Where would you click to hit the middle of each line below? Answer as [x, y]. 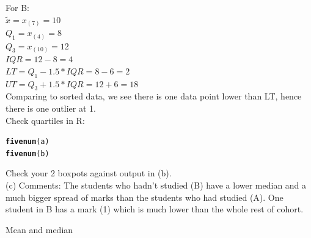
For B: [17, 7]
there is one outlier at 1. [51, 108]
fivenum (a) [27, 142]
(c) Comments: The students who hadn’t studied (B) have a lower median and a [156, 185]
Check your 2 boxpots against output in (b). [89, 173]
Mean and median [39, 229]
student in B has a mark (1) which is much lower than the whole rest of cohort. [155, 209]
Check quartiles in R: [45, 120]
